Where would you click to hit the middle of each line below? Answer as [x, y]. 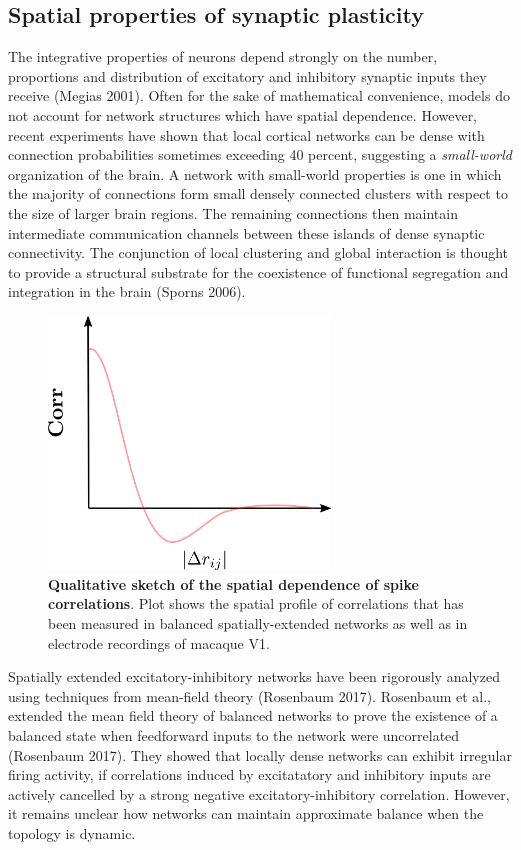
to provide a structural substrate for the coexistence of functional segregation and [258, 271]
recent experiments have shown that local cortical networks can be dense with [246, 134]
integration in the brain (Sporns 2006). [127, 291]
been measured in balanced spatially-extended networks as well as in [258, 623]
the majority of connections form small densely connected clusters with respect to [258, 193]
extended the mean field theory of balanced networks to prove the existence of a [253, 715]
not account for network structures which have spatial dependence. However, [243, 114]
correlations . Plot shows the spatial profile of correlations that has [256, 603]
